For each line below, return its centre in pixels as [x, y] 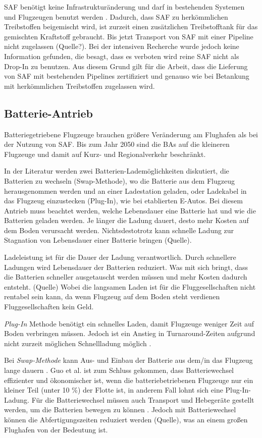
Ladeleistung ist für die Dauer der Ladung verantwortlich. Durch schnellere [120, 257]
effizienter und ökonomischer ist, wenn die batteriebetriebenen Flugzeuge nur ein [129, 380]
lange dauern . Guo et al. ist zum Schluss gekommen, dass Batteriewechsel [119, 370]
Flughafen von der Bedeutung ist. [56, 429]
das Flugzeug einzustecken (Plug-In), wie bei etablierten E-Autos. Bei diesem [123, 201]
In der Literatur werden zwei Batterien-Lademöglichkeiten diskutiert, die [117, 171]
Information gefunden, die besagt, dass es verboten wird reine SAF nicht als [122, 56]
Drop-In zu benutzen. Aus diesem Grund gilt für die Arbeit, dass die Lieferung [126, 66]
